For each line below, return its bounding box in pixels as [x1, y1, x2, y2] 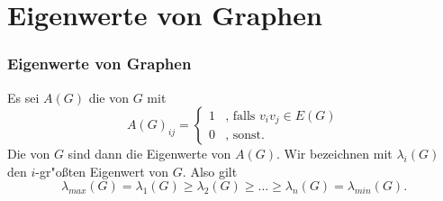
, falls [225, 109, 256, 123]
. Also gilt [182, 161, 238, 180]
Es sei [7, 87, 40, 106]
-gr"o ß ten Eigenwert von [35, 161, 169, 180]
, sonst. [225, 129, 265, 142]
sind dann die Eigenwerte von [68, 144, 231, 163]
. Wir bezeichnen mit [276, 144, 393, 163]
